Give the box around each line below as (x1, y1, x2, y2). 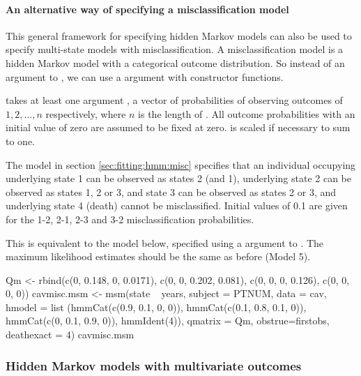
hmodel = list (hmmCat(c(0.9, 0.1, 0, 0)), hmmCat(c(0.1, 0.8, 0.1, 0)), (6, 299, 307, 314)
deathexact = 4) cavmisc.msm (6, 327, 135, 342)
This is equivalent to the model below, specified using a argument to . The (6, 235, 324, 250)
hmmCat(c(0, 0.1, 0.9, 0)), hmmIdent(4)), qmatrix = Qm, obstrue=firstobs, (6, 313, 330, 328)
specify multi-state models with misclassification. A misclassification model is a (6, 42, 344, 57)
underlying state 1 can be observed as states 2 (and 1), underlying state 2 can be (6, 171, 352, 186)
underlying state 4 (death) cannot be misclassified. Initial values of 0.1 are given (6, 198, 348, 213)
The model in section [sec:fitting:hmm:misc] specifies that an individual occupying (6, 157, 356, 172)
